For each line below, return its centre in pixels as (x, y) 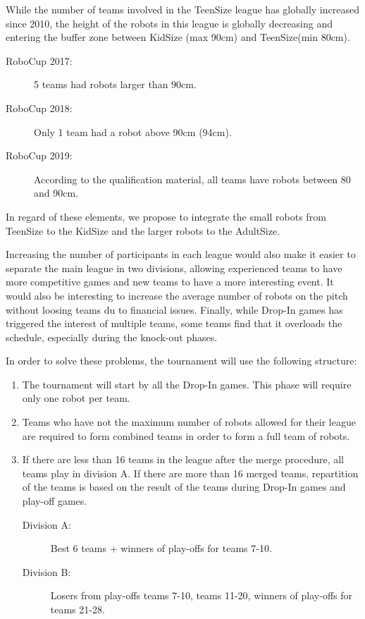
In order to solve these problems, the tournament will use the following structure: (181, 361)
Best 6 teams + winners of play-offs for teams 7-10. (161, 548)
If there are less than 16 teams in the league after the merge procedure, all (183, 459)
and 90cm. (56, 193)
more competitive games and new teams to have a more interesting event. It (170, 282)
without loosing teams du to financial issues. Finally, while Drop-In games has (174, 309)
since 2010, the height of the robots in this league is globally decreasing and (169, 23)
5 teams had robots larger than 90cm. (115, 84)
